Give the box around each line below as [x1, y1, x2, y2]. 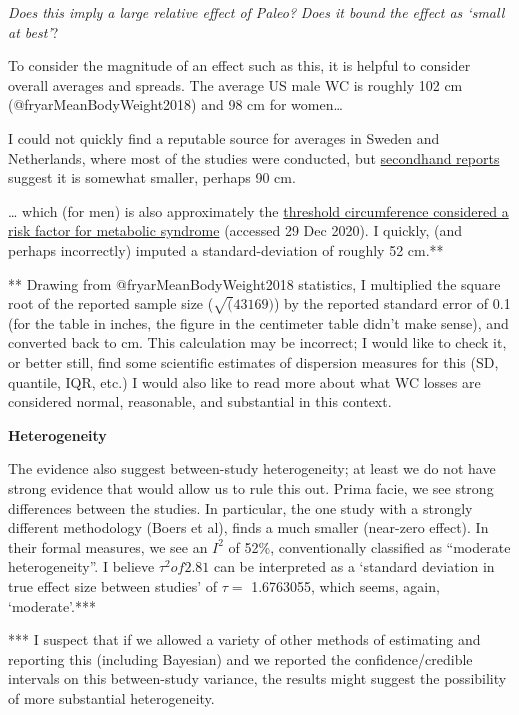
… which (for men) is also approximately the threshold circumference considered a [8, 200, 509, 221]
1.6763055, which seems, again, [251, 576, 440, 597]
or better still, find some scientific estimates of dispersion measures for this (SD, [8, 352, 499, 373]
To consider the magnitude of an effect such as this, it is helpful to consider [8, 55, 471, 76]
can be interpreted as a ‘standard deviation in [213, 556, 495, 577]
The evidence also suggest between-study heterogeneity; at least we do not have [8, 458, 496, 479]
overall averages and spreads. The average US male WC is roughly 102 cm [8, 74, 463, 95]
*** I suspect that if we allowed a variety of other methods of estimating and [8, 629, 481, 650]
